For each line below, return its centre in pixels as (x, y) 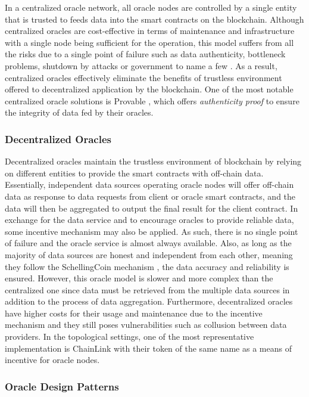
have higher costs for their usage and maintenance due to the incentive (134, 313)
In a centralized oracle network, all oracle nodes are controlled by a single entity (151, 7)
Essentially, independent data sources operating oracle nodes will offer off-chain (149, 184)
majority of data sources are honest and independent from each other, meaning (149, 254)
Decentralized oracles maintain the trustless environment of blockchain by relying (153, 161)
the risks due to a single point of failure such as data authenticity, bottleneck (145, 54)
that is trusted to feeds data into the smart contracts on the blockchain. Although (154, 19)
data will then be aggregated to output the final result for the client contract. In (152, 208)
